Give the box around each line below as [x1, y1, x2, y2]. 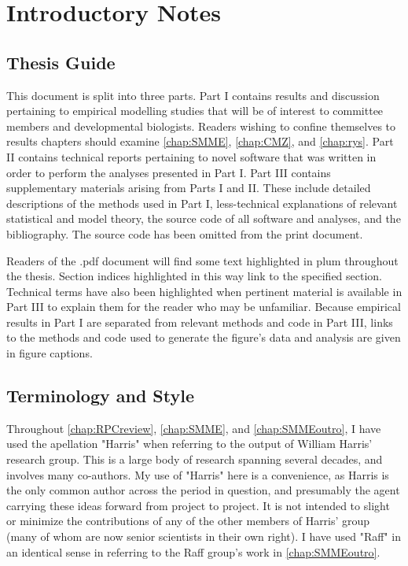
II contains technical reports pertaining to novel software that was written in [6, 148, 377, 165]
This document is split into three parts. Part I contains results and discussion [6, 87, 380, 103]
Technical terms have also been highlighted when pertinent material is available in [6, 283, 402, 299]
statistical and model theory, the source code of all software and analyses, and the [6, 210, 401, 227]
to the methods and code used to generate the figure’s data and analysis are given [6, 329, 401, 346]
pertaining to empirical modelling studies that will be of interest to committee [6, 102, 384, 119]
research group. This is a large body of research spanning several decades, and [6, 451, 383, 468]
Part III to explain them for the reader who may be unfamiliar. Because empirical [6, 298, 401, 315]
